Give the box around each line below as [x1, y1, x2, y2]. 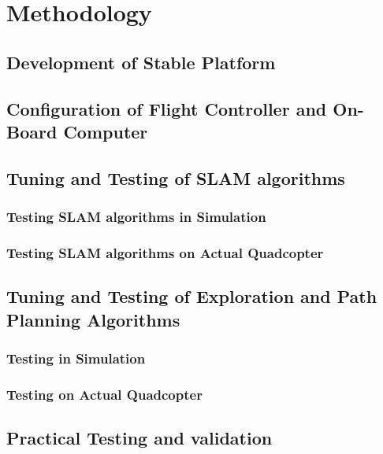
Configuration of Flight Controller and [6, 96, 327, 120]
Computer [63, 119, 148, 143]
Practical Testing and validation [6, 426, 273, 450]
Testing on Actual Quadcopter [6, 384, 203, 404]
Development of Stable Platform [6, 50, 276, 74]
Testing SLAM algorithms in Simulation [6, 207, 266, 227]
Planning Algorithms [6, 307, 180, 331]
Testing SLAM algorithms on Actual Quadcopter [6, 242, 324, 262]
